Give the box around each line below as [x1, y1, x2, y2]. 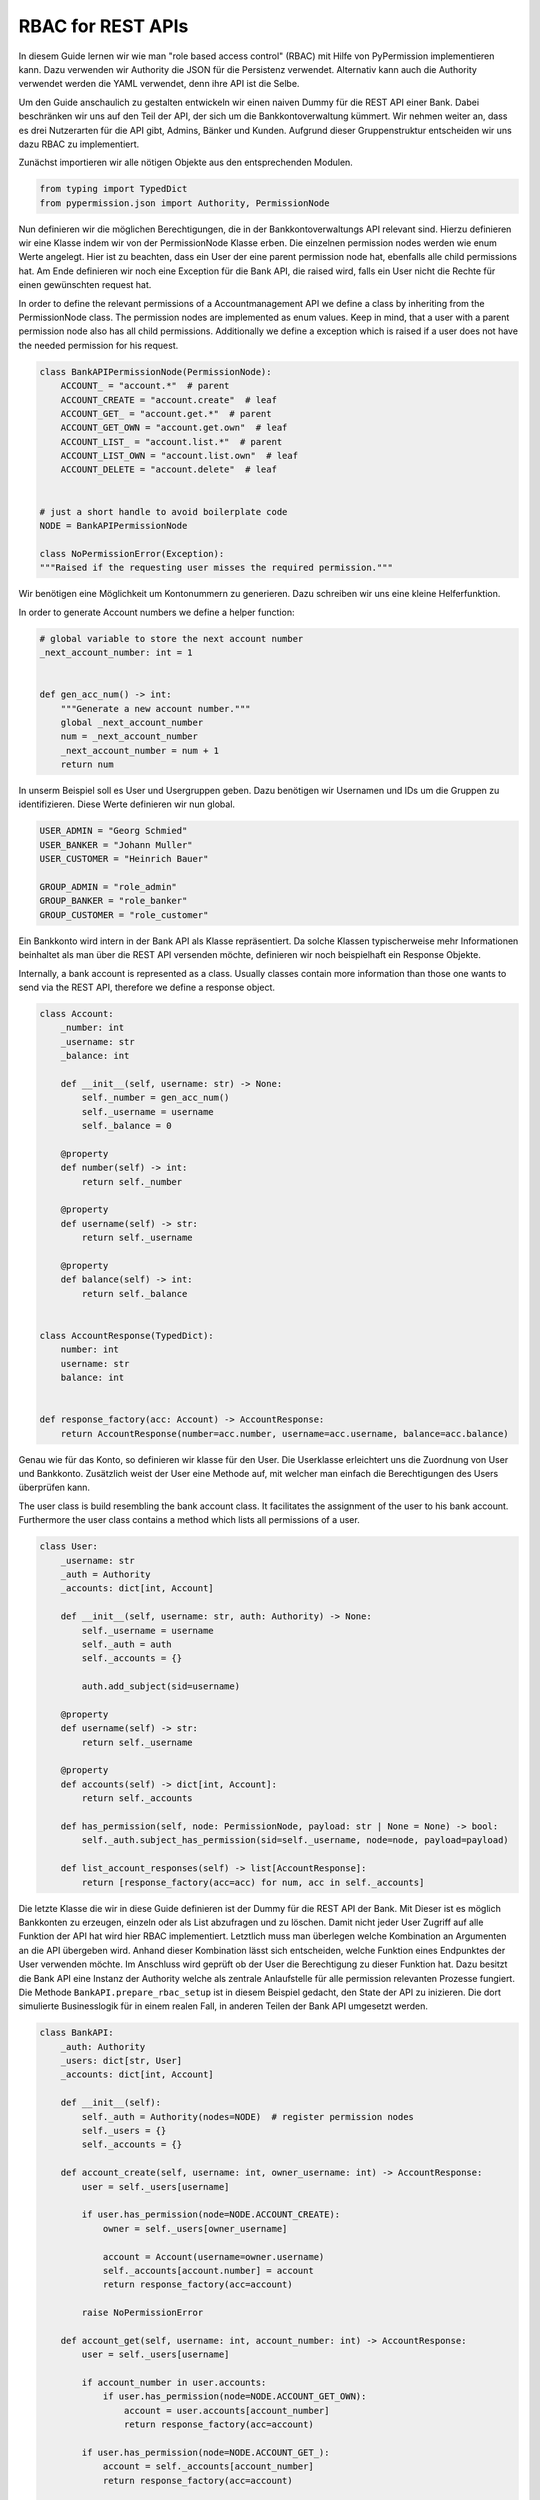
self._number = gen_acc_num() [81, 1092, 230, 1104]
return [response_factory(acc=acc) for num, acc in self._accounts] [81, 1876, 425, 1888]
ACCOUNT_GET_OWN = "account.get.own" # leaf [60, 422, 288, 434]
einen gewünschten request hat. [18, 279, 152, 291]
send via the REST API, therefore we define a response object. [18, 981, 275, 993]
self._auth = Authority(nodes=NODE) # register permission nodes [81, 2111, 415, 2122]
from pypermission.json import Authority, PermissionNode [39, 197, 330, 209]
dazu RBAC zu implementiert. [18, 138, 140, 150]
